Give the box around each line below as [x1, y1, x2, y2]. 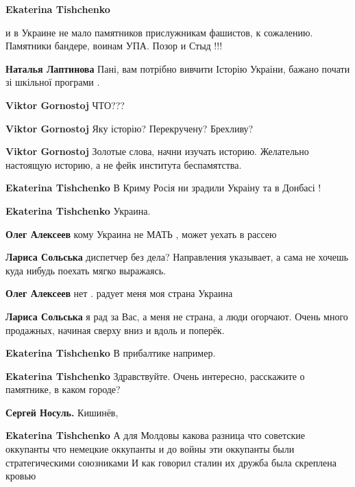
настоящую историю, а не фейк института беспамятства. [5, 157, 242, 171]
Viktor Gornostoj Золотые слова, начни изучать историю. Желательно [5, 144, 309, 158]
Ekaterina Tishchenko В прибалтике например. [5, 346, 216, 360]
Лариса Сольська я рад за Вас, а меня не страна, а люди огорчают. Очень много [5, 309, 348, 323]
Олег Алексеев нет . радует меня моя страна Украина [5, 286, 233, 300]
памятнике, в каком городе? [5, 382, 121, 396]
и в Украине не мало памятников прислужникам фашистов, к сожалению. [5, 25, 313, 39]
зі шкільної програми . [5, 75, 100, 89]
